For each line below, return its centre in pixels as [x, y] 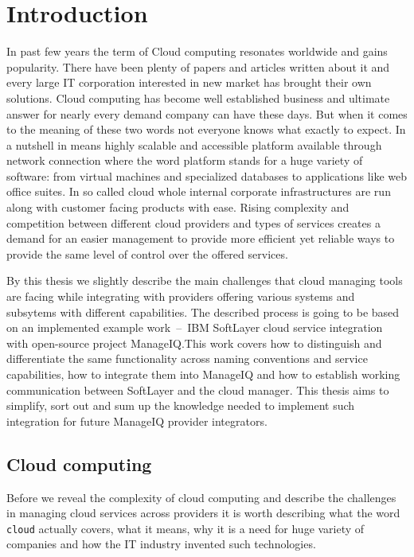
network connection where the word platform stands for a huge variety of [185, 160]
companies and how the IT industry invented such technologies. [161, 544]
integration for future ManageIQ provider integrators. [137, 421]
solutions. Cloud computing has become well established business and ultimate [198, 97]
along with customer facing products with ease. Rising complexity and [178, 207]
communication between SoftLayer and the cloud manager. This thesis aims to [198, 390]
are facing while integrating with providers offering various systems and [181, 296]
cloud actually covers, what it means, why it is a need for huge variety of [186, 528]
